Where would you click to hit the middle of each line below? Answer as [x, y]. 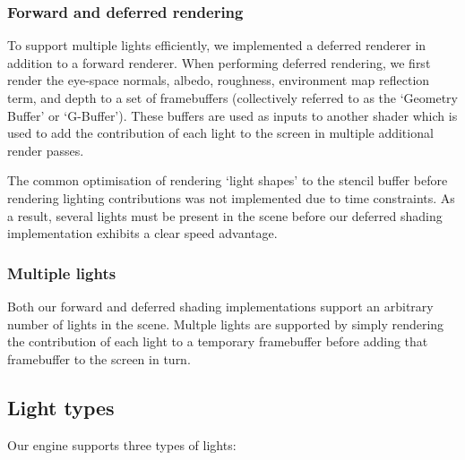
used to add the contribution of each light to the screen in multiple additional [220, 133]
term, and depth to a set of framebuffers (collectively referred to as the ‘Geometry [233, 98]
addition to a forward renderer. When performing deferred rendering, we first [219, 62]
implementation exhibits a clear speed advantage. [142, 233]
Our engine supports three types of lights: [122, 444]
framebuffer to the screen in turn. [99, 358]
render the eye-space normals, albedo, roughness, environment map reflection [219, 80]
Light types [61, 407]
